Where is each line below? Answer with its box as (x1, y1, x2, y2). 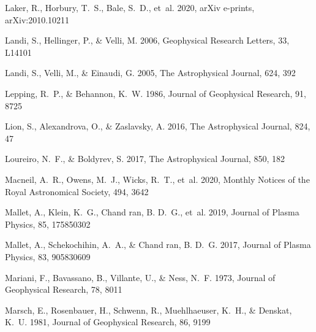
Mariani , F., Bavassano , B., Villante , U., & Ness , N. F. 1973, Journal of (5, 271, 276, 284)
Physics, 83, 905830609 (5, 250, 91, 263)
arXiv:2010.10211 (5, 13, 70, 26)
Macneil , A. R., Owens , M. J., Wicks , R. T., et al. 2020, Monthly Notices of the (5, 172, 310, 185)
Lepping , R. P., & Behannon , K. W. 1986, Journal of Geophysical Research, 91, (5, 87, 306, 99)
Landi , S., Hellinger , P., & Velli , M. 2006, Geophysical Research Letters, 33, (5, 34, 290, 47)
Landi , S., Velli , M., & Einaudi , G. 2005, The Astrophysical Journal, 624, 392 (5, 66, 296, 79)
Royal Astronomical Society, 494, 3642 (5, 185, 149, 198)
